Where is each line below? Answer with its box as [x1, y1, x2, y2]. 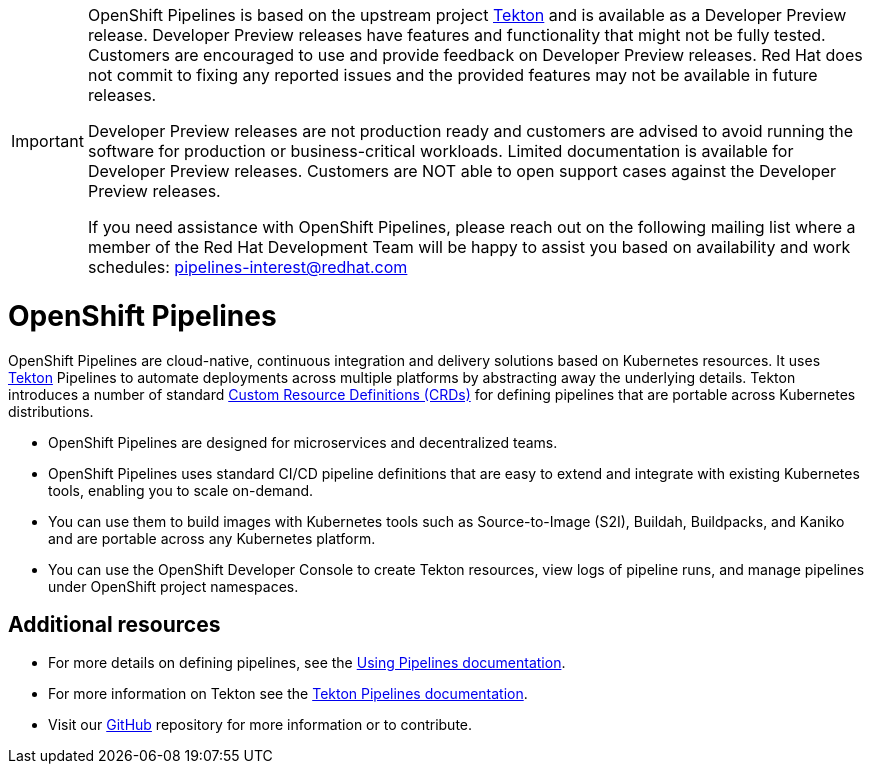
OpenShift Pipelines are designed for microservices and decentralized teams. [48, 433, 558, 451]
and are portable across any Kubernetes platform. [48, 529, 376, 547]
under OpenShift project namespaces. [48, 577, 299, 595]
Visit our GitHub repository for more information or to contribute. [48, 716, 473, 734]
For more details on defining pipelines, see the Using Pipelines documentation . [48, 654, 566, 672]
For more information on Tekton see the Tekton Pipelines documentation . [48, 685, 528, 703]
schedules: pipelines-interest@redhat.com [87, 257, 408, 277]
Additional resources [8, 611, 221, 637]
